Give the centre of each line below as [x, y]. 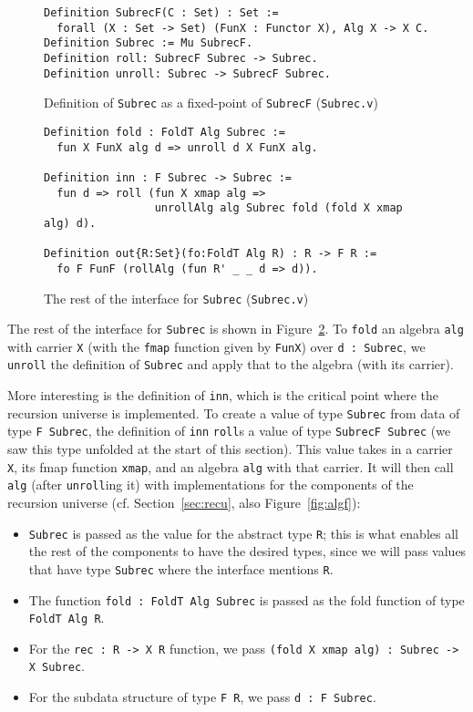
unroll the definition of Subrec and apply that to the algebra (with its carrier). [231, 364]
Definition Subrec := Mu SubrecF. [149, 43]
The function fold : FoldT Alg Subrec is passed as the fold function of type [247, 599]
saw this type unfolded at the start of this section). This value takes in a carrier [230, 449]
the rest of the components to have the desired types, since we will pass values [247, 551]
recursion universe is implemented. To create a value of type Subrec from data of [234, 413]
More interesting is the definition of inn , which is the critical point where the [223, 395]
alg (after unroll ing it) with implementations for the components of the [211, 485]
